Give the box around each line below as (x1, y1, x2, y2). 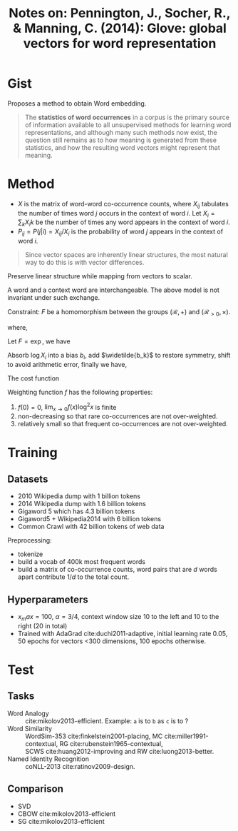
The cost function (7, 373, 60, 383)
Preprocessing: (7, 536, 52, 545)
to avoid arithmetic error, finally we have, (7, 360, 128, 368)
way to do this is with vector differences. (24, 258, 145, 267)
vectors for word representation (23, 36, 217, 51)
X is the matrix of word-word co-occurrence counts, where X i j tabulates (17, 199, 229, 210)
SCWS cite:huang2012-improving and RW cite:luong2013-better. (25, 747, 214, 755)
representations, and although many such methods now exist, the (24, 128, 217, 136)
